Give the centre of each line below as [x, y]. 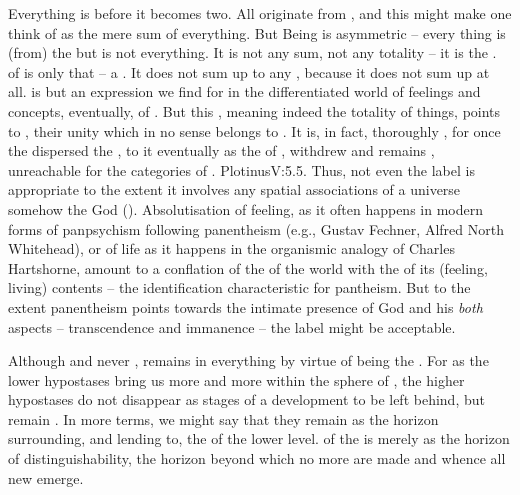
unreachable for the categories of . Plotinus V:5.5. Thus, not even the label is [241, 169]
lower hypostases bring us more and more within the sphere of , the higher [236, 379]
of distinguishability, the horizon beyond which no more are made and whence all [257, 458]
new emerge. [46, 477]
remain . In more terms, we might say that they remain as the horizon [223, 418]
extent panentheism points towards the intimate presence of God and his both [245, 306]
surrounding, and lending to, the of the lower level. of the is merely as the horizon [259, 438]
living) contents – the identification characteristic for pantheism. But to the [239, 287]
